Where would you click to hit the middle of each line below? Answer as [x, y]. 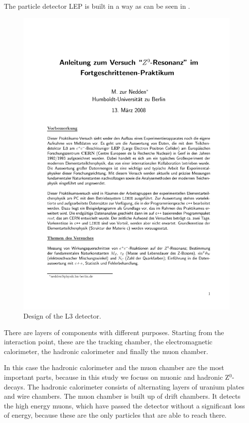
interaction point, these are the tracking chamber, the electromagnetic [108, 342]
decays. [15, 386]
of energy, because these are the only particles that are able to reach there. [115, 415]
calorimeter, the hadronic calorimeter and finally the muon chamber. [106, 351]
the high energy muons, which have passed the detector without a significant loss [124, 405]
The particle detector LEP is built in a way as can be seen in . [97, 6]
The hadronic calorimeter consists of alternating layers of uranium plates [136, 386]
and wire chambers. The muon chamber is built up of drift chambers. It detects [122, 396]
